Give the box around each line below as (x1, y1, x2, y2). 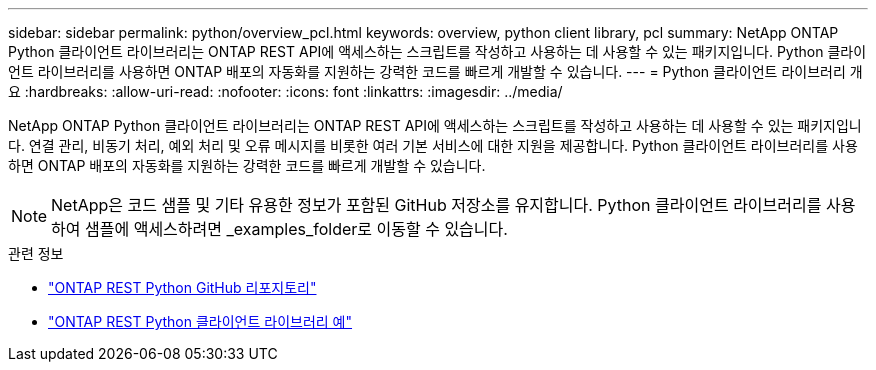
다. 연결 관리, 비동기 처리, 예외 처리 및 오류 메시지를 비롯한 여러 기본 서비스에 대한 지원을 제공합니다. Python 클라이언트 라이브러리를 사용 (8, 137, 858, 154)
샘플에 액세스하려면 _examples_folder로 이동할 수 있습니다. (85, 219, 508, 239)
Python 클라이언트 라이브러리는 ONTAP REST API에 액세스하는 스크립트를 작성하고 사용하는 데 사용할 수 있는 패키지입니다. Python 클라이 (8, 43, 867, 60)
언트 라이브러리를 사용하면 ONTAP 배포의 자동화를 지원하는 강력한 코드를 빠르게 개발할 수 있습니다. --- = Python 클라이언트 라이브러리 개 (8, 63, 863, 80)
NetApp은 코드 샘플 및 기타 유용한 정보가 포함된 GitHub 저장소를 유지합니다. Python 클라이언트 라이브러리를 (51, 195, 822, 215)
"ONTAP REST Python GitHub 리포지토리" (48, 279, 317, 296)
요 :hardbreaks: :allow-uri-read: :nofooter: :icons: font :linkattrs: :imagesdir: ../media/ (8, 83, 563, 100)
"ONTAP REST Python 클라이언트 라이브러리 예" (48, 313, 353, 330)
